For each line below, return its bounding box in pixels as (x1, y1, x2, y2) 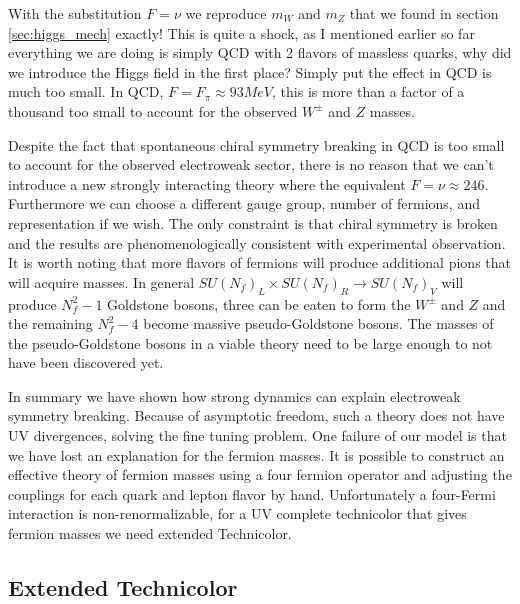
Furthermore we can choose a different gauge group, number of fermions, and (8, 193, 480, 214)
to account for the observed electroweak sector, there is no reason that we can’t (8, 154, 494, 175)
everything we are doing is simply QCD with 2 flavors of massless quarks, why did (8, 42, 512, 63)
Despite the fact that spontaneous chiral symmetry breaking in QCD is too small (8, 134, 505, 155)
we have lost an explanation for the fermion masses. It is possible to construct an (8, 444, 505, 465)
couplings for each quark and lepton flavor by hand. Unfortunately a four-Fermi (8, 483, 496, 504)
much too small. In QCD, (8, 81, 164, 102)
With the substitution (8, 3, 142, 23)
